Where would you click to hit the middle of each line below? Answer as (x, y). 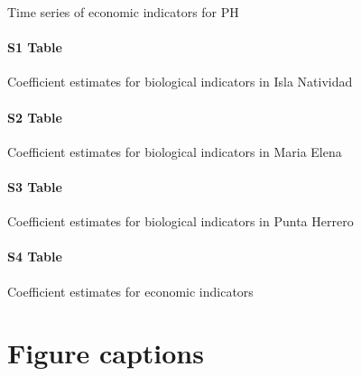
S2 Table (35, 117)
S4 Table (35, 257)
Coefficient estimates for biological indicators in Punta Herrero (180, 221)
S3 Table (35, 186)
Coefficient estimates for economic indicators (130, 291)
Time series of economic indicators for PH (123, 12)
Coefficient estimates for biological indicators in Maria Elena (175, 151)
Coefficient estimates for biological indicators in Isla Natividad (180, 82)
